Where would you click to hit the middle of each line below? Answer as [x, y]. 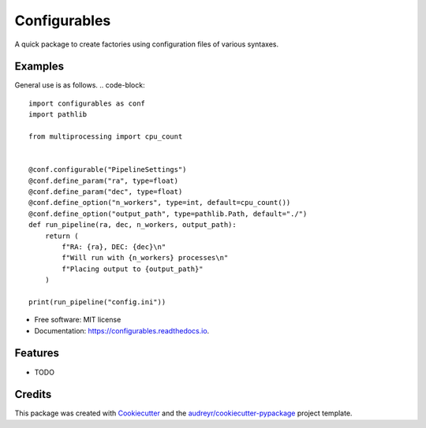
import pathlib [58, 115]
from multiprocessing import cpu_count [106, 137]
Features [37, 354]
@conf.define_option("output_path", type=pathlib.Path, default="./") [168, 214]
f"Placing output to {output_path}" [133, 269]
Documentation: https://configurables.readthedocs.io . [122, 330]
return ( [62, 236]
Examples [39, 67]
